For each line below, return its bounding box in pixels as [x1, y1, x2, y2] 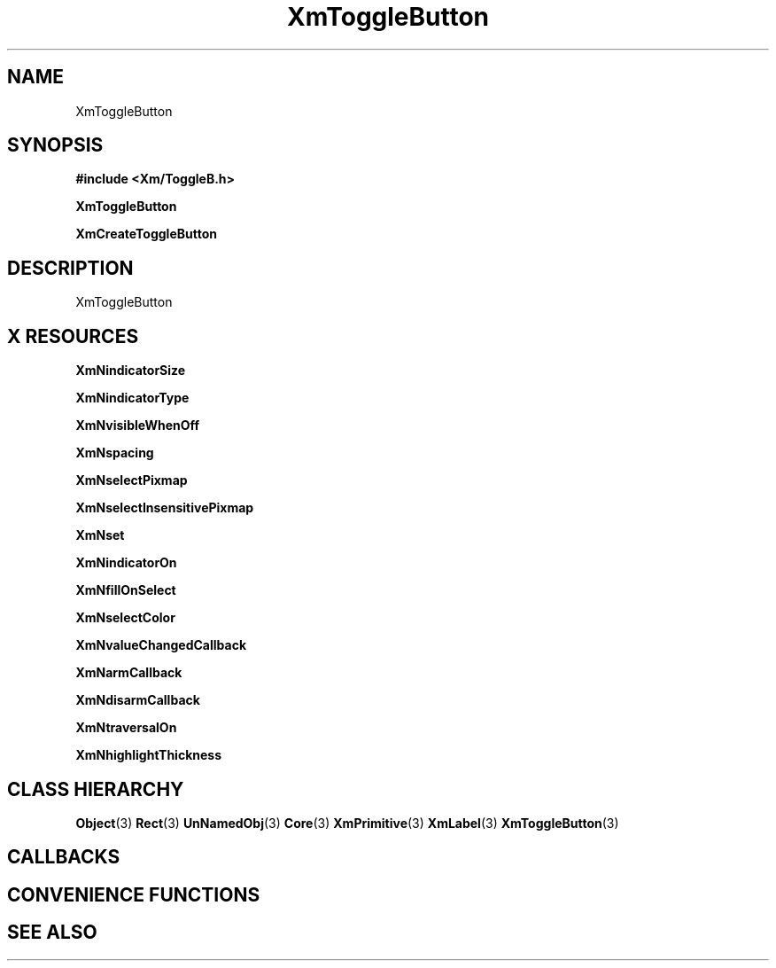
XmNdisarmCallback [75, 692, 200, 708]
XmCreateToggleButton [75, 226, 217, 242]
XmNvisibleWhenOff [75, 418, 200, 433]
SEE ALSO [7, 921, 97, 944]
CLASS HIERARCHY [7, 777, 184, 800]
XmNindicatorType [75, 390, 190, 406]
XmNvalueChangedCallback [75, 637, 246, 653]
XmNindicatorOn [75, 555, 177, 571]
